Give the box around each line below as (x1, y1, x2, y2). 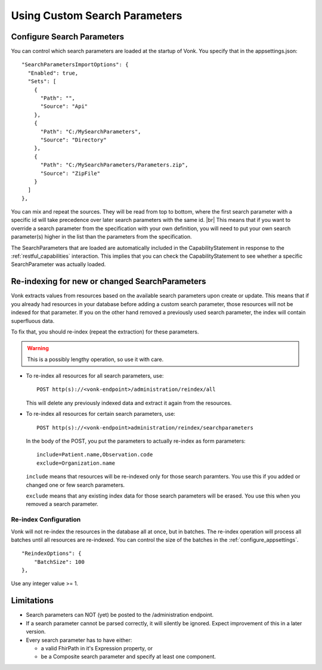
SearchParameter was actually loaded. (11, 261, 106, 268)
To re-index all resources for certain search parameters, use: (26, 410, 176, 418)
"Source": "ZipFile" (40, 170, 101, 177)
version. (26, 628, 46, 635)
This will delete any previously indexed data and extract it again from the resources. (26, 399, 232, 406)
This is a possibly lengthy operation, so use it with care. (27, 356, 164, 363)
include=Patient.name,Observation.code (36, 451, 153, 458)
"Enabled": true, (27, 69, 79, 76)
